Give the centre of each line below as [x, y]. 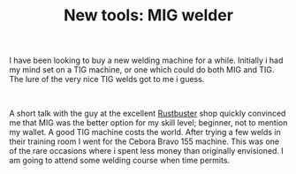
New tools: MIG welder [148, 15]
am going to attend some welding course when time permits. [120, 161]
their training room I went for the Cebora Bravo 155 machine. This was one [144, 141]
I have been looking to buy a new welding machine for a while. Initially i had [146, 61]
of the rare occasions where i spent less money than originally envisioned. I [147, 151]
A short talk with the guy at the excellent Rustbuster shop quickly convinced [148, 113]
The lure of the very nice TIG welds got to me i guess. [107, 79]
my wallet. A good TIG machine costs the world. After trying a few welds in [145, 132]
